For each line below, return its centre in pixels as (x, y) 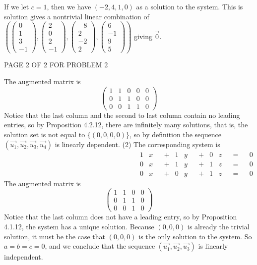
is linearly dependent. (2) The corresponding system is (137, 144)
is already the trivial (218, 226)
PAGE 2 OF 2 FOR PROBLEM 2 (56, 65)
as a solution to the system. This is (190, 6)
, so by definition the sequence (175, 134)
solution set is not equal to (45, 134)
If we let (17, 6)
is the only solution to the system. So (195, 236)
